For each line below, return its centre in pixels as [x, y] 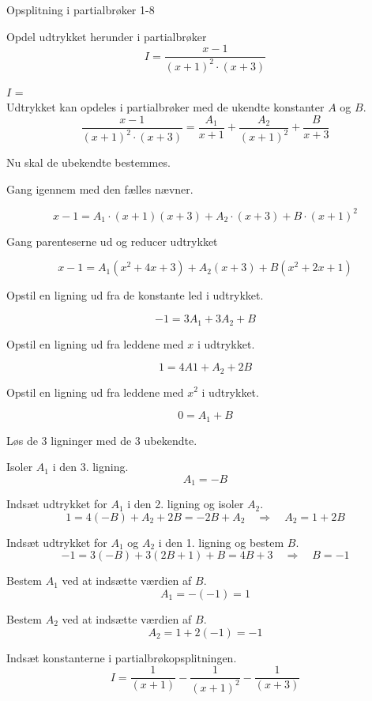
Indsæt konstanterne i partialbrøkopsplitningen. [122, 657]
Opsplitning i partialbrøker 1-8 [81, 9]
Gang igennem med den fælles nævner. [100, 188]
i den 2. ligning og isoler [186, 504]
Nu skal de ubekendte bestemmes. [88, 162]
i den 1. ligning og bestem [221, 542]
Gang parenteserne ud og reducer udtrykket [112, 241]
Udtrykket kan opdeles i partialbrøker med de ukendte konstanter [165, 107]
